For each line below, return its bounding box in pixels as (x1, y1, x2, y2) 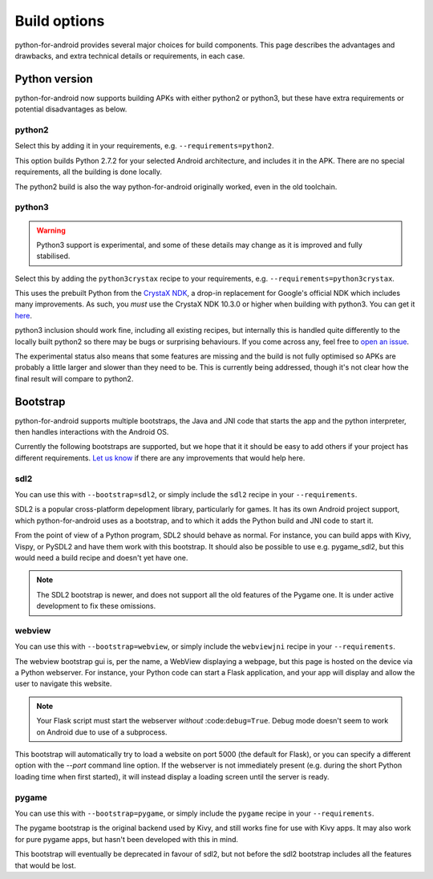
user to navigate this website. (14, 678, 112, 689)
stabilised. (36, 251, 71, 261)
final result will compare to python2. (14, 374, 134, 383)
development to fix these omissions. (36, 602, 156, 611)
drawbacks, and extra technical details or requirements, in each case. (14, 51, 245, 60)
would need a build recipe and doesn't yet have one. (14, 553, 188, 562)
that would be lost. (14, 861, 76, 870)
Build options (14, 12, 105, 30)
